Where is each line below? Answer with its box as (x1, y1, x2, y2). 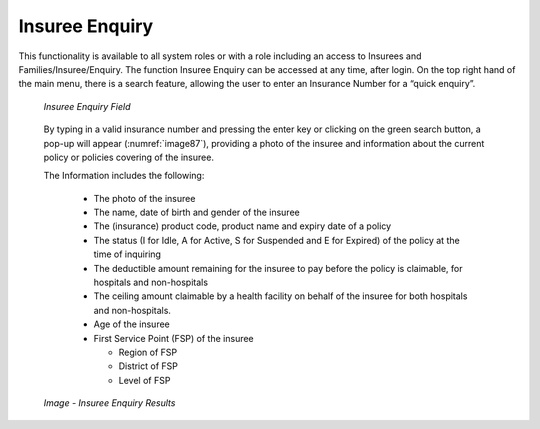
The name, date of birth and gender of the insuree (93, 206, 300, 219)
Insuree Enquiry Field (43, 100, 131, 112)
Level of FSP (118, 374, 171, 386)
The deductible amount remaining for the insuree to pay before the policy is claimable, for (93, 262, 463, 274)
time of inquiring (93, 248, 162, 260)
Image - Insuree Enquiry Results (43, 397, 176, 409)
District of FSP (118, 360, 179, 372)
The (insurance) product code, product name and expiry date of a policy (93, 220, 392, 232)
